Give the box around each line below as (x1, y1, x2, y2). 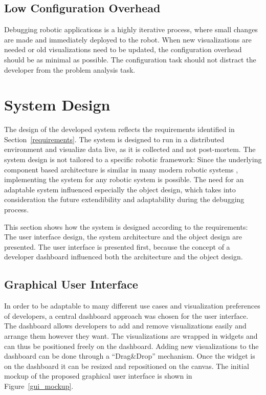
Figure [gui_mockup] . (4, 380, 74, 391)
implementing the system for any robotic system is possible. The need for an (4, 174, 244, 185)
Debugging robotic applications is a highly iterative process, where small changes (4, 24, 258, 35)
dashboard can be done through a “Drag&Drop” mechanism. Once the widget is (4, 350, 255, 361)
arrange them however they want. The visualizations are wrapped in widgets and (4, 331, 258, 341)
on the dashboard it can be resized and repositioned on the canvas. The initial (4, 360, 249, 371)
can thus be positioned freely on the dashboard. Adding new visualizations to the (4, 340, 259, 351)
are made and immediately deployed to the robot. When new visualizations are (4, 34, 252, 45)
